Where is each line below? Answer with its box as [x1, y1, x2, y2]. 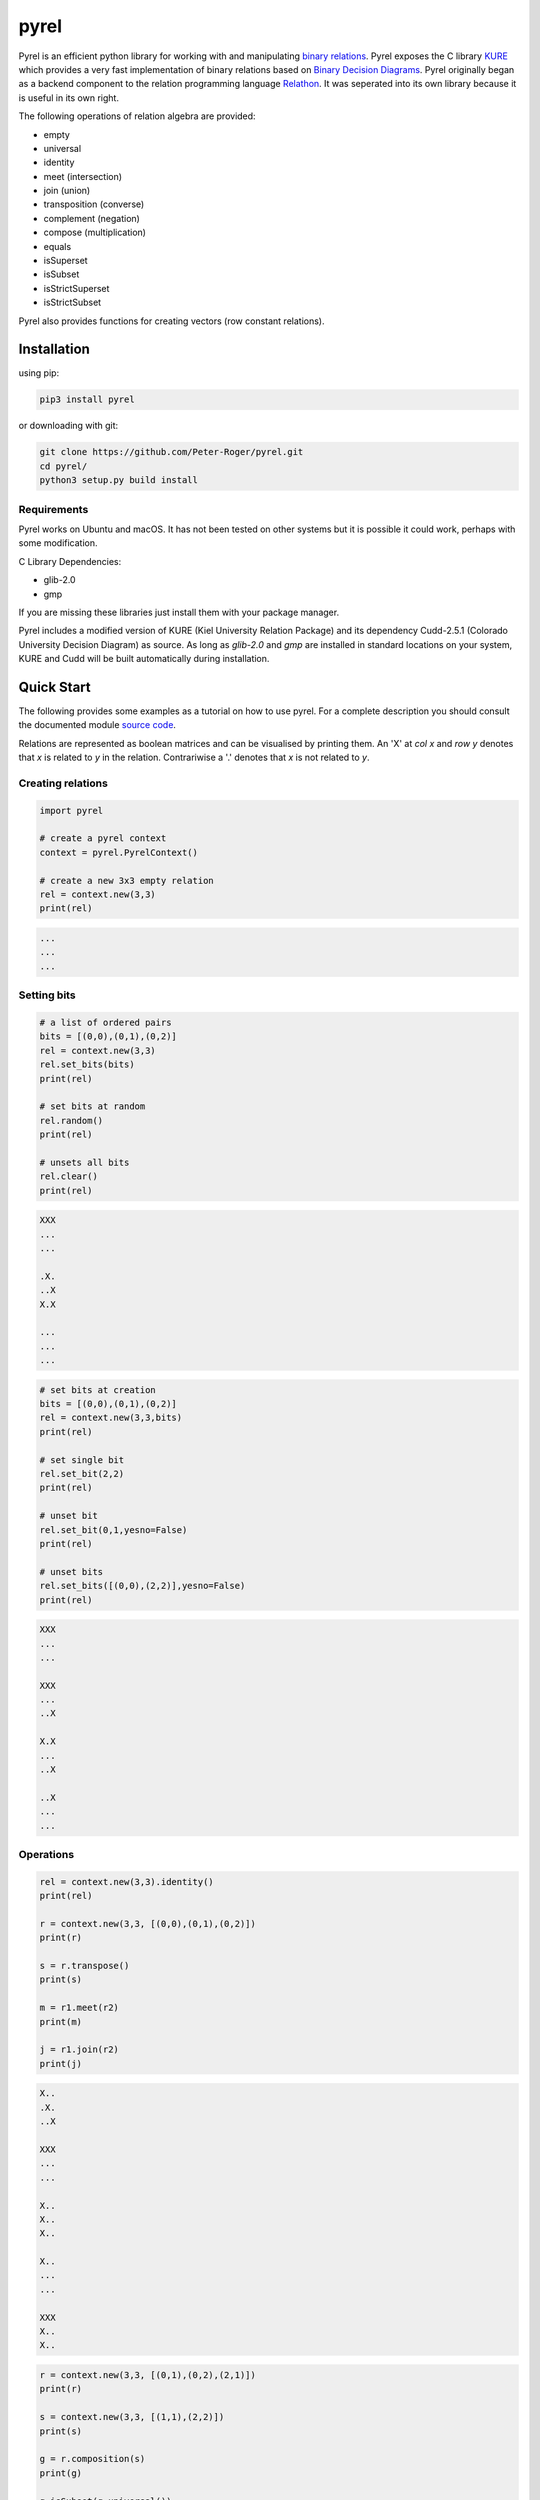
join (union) [43, 185, 91, 197]
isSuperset [43, 255, 89, 267]
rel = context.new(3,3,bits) [39, 1412, 183, 1424]
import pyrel [39, 805, 104, 816]
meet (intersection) [43, 170, 123, 182]
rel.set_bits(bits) [39, 1059, 135, 1070]
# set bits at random [39, 1101, 146, 1112]
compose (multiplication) [43, 226, 147, 239]
